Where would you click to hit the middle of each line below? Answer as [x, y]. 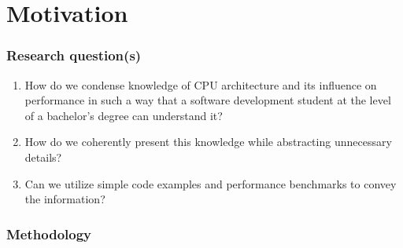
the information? [65, 199]
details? [43, 157]
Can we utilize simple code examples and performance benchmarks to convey [211, 183]
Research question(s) [74, 55]
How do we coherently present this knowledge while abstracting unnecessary [208, 142]
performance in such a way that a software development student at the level [208, 100]
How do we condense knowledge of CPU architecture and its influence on [201, 84]
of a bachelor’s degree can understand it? [124, 115]
